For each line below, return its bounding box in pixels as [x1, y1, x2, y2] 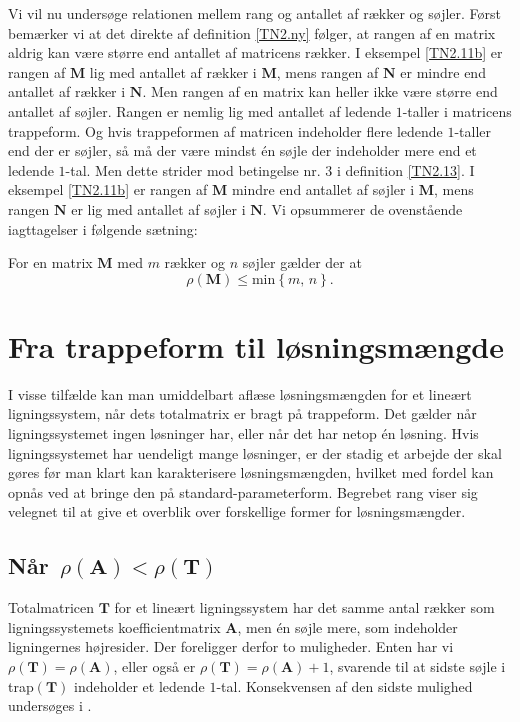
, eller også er [113, 655, 196, 676]
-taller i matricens [402, 100, 512, 121]
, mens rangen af [276, 61, 379, 82]
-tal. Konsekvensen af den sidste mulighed [216, 675, 473, 696]
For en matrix [8, 252, 93, 273]
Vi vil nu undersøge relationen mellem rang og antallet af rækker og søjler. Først [8, 3, 502, 23]
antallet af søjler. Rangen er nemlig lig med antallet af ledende [8, 100, 392, 121]
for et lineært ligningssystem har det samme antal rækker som [114, 597, 495, 618]
